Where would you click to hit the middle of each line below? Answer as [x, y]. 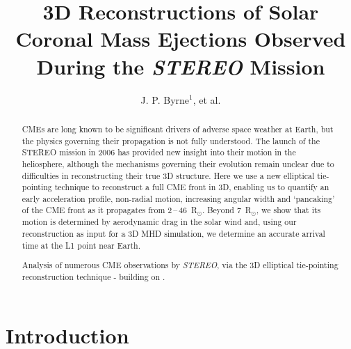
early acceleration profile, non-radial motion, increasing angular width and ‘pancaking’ [178, 198]
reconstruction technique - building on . [93, 276]
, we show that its [288, 210]
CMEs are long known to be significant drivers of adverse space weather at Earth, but [178, 129]
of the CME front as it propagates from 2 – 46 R [109, 210]
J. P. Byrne [165, 99]
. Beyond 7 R [227, 210]
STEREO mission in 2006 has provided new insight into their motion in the [159, 152]
